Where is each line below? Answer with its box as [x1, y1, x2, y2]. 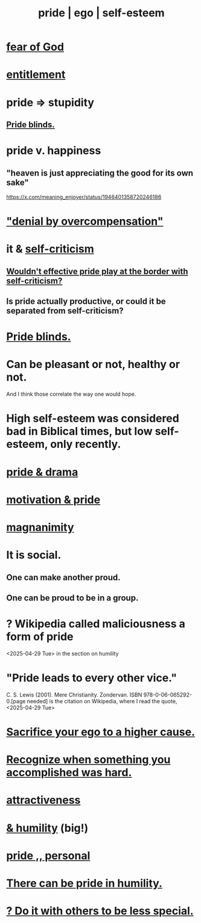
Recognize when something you [6, 753, 171, 767]
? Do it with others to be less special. [6, 904, 194, 918]
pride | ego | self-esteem [38, 6, 165, 20]
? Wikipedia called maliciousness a [6, 617, 186, 631]
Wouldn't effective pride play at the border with [6, 266, 188, 277]
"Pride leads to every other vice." [6, 671, 177, 685]
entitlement [6, 68, 66, 82]
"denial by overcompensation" [6, 215, 164, 228]
